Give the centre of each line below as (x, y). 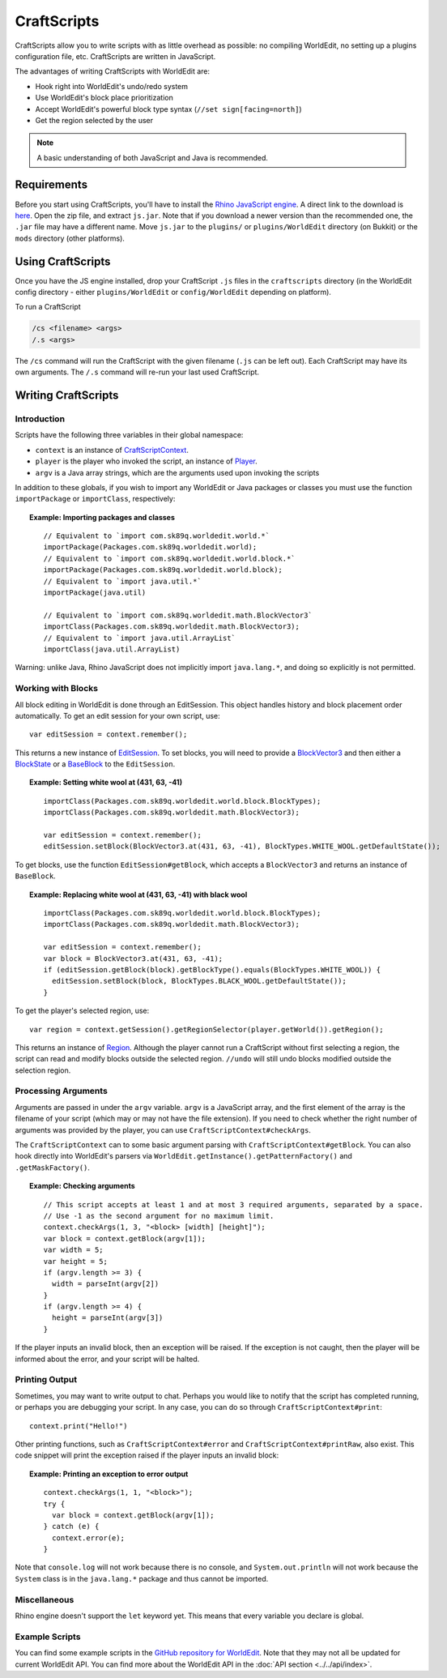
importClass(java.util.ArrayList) (112, 649)
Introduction (40, 419)
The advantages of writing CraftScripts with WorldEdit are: (113, 71)
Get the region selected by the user (94, 120)
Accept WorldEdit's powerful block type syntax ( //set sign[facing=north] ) (169, 109)
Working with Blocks (57, 689)
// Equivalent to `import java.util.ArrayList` (140, 638)
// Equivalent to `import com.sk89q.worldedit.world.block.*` (169, 558)
